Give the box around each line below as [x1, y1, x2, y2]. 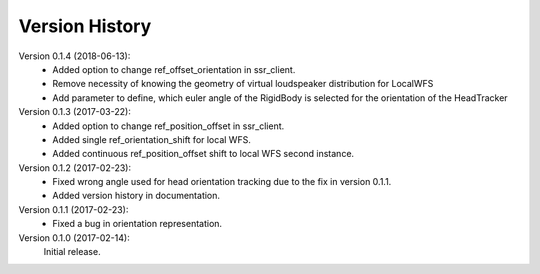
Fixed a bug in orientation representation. [52, 218, 223, 230]
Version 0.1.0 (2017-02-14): [18, 231, 130, 244]
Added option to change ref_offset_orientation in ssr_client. [52, 63, 296, 75]
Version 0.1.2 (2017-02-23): [18, 161, 132, 174]
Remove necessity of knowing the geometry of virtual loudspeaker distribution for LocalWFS [52, 78, 434, 90]
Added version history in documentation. [52, 190, 220, 202]
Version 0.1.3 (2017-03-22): [18, 106, 132, 118]
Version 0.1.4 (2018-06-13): [18, 50, 131, 62]
